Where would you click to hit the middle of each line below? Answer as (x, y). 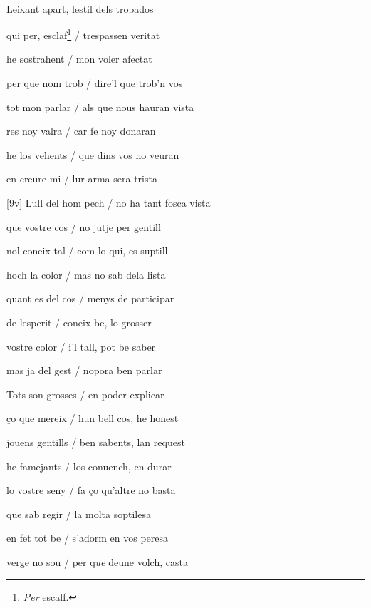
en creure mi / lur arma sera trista (82, 179)
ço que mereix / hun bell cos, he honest (93, 418)
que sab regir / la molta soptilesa (79, 514)
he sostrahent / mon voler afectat (79, 59)
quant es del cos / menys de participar (90, 298)
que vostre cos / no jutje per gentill (84, 226)
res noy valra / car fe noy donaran (81, 131)
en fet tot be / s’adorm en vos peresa (87, 538)
